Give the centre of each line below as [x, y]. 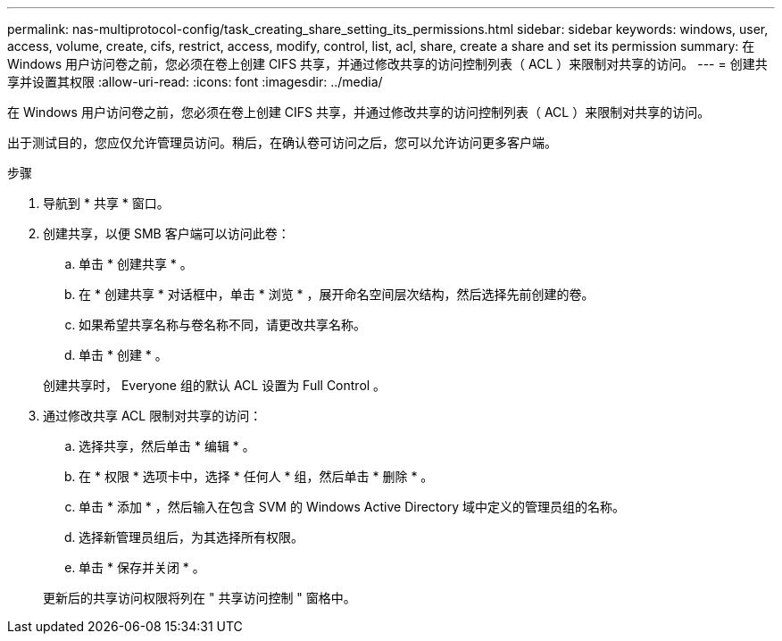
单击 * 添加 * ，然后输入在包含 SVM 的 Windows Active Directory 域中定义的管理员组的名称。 [352, 507]
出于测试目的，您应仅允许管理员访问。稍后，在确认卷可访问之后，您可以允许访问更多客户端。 [282, 142]
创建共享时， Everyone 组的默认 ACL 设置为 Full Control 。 [215, 385]
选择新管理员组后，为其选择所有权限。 [191, 537]
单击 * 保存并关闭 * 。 [142, 567]
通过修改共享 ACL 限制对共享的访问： [153, 416]
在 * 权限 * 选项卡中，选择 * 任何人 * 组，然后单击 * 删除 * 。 [256, 476]
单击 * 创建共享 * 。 [136, 264]
